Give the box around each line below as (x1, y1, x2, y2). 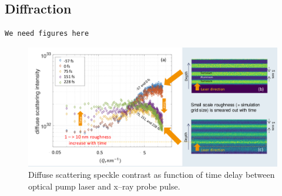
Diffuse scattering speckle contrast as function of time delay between (28, 168, 275, 181)
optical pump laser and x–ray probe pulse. (28, 180, 180, 192)
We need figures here (5, 29, 89, 38)
